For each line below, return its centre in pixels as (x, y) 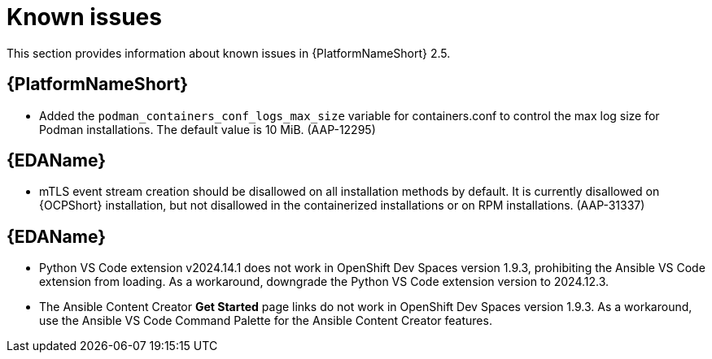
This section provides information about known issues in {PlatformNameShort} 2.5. (229, 53)
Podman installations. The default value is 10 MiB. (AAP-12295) (207, 129)
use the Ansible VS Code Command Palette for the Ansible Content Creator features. (266, 321)
